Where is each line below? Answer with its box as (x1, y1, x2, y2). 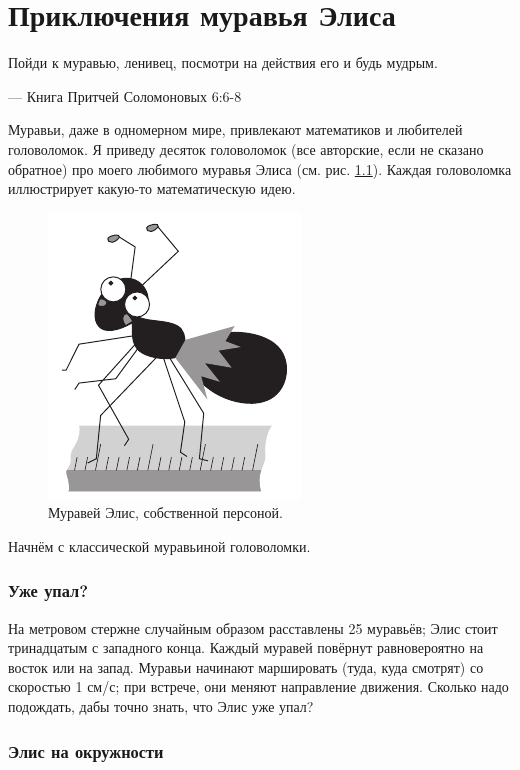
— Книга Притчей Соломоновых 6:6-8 (8, 85, 242, 106)
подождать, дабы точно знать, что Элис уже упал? (8, 696, 314, 717)
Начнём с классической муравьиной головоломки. (8, 535, 311, 556)
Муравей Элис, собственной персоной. (48, 502, 283, 523)
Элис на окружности (8, 738, 164, 763)
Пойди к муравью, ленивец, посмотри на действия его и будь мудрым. (8, 52, 438, 73)
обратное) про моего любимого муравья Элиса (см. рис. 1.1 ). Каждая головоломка (8, 158, 512, 179)
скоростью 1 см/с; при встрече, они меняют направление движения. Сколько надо (8, 676, 509, 697)
